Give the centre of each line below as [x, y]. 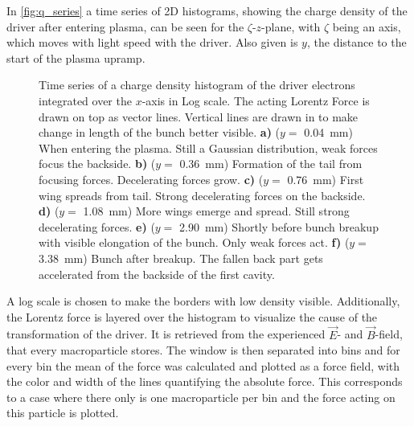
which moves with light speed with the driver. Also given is [152, 42]
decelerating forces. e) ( [97, 226]
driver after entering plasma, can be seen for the [125, 26]
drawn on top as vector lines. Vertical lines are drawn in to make [199, 116]
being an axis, [367, 26]
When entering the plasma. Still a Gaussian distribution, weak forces [208, 147]
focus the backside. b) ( [97, 164]
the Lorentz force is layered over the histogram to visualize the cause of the [192, 316]
